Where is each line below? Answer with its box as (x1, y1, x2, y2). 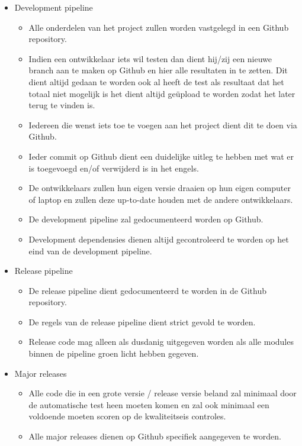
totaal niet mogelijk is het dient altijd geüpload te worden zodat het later (28, 87, 295, 99)
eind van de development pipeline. (28, 244, 152, 257)
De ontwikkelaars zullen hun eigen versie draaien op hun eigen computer (28, 182, 291, 194)
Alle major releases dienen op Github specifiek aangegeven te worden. (28, 430, 281, 442)
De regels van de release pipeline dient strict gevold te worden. (28, 315, 256, 328)
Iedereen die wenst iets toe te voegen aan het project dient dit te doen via (28, 118, 297, 131)
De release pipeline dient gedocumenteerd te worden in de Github (28, 284, 267, 296)
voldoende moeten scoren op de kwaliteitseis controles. (28, 410, 226, 422)
